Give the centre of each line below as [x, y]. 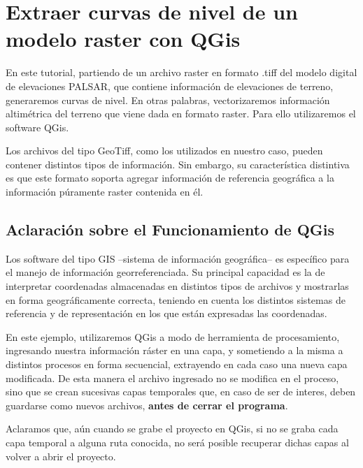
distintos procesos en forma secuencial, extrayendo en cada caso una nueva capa [177, 364]
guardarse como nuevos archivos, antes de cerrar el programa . [147, 405]
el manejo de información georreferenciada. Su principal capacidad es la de [165, 272]
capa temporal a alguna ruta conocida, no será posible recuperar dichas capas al [177, 442]
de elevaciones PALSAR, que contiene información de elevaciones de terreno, [170, 86]
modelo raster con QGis [123, 39]
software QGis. [37, 127]
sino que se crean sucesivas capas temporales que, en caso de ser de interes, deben [181, 392]
